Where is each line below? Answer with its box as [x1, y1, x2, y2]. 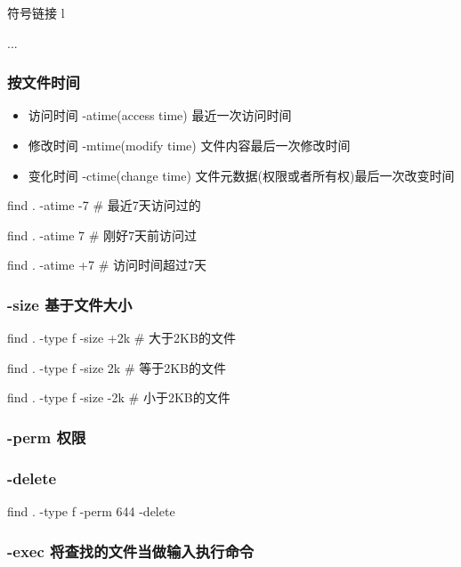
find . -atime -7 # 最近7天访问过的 [7, 196, 201, 215]
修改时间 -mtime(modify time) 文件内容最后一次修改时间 [28, 136, 351, 154]
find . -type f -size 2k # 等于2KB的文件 [7, 358, 227, 377]
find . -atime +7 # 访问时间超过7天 [7, 255, 206, 274]
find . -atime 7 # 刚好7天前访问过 [7, 225, 198, 244]
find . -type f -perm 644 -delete [7, 502, 175, 521]
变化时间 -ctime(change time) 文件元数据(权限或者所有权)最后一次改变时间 [28, 166, 455, 184]
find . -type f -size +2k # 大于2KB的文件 [7, 328, 236, 347]
